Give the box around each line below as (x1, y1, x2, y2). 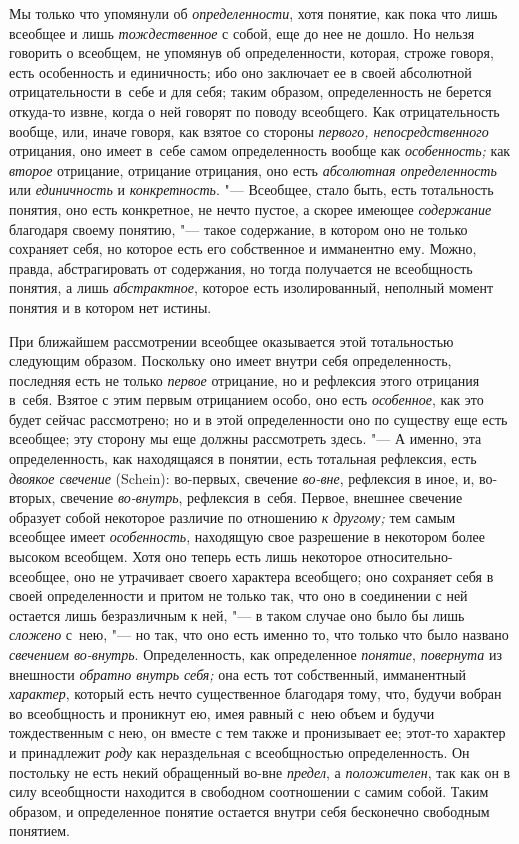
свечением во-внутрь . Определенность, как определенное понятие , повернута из (9, 644, 503, 664)
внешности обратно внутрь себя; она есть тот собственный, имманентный (9, 663, 467, 684)
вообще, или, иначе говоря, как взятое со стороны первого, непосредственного (9, 120, 489, 141)
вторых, (9, 487, 56, 508)
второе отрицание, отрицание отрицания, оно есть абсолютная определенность (9, 159, 497, 180)
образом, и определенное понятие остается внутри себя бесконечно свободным (9, 800, 490, 821)
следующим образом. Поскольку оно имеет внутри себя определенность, (9, 350, 452, 371)
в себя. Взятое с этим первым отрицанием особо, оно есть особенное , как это (9, 389, 484, 410)
